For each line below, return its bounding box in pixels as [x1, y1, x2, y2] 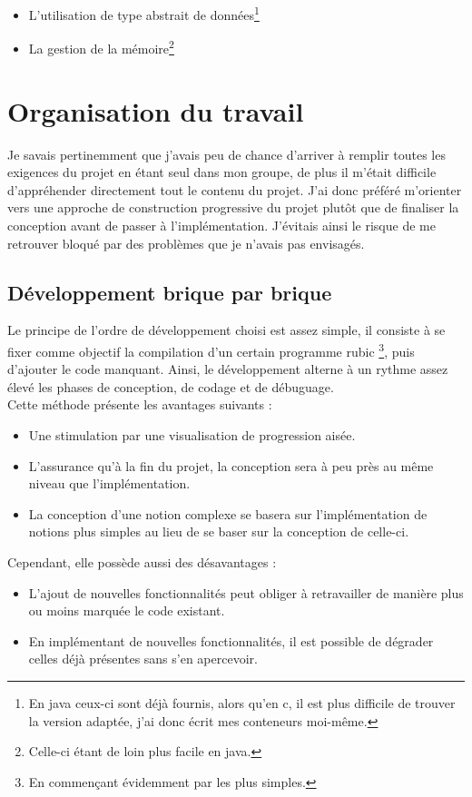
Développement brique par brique [7, 278, 332, 306]
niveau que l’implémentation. [28, 474, 191, 493]
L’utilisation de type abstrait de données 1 [28, 3, 260, 24]
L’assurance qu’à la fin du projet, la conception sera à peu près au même [28, 456, 434, 475]
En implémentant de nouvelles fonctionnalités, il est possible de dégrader [28, 631, 434, 650]
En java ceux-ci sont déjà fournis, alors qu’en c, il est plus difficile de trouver [28, 693, 456, 712]
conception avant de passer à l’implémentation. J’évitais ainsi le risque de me [7, 216, 436, 234]
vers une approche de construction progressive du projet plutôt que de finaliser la [7, 198, 459, 217]
